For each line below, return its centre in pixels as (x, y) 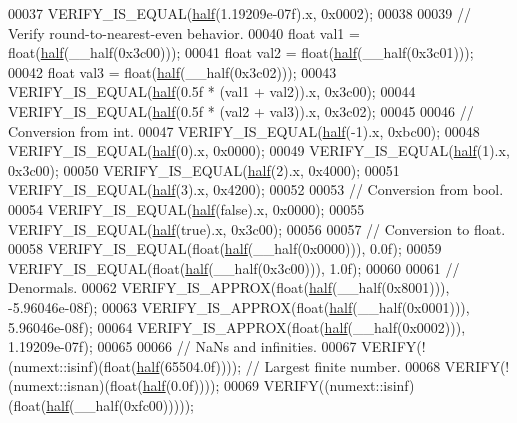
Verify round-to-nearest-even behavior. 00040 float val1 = (184, 32)
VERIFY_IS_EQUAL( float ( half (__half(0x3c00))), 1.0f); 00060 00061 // (234, 267)
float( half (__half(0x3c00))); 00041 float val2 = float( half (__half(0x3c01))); (241, 52)
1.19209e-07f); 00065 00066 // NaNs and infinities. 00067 (182, 346)
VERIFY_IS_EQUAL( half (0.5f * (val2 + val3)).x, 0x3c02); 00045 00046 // (241, 110)
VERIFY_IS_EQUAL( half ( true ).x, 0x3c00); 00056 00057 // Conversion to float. (257, 228)
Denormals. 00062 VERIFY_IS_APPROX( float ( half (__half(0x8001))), (229, 287)
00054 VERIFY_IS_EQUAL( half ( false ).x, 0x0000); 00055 (186, 208)
